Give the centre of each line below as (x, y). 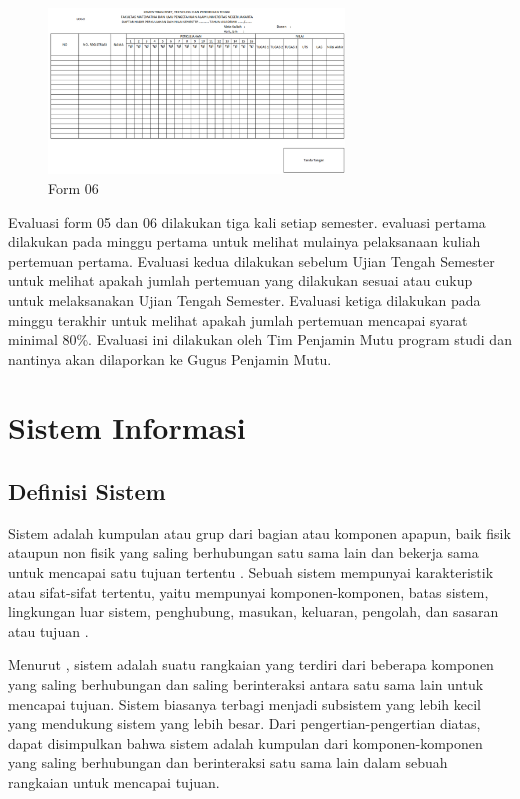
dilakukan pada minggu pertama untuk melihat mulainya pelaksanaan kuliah (244, 241)
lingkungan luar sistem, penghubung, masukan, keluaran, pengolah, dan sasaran (253, 611)
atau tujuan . (48, 630)
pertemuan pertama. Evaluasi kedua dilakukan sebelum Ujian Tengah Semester (251, 260)
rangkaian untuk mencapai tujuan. (114, 782)
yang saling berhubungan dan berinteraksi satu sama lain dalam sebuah (228, 762)
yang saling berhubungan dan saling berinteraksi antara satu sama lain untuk (246, 684)
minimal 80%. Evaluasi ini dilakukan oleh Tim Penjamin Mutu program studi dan (260, 339)
